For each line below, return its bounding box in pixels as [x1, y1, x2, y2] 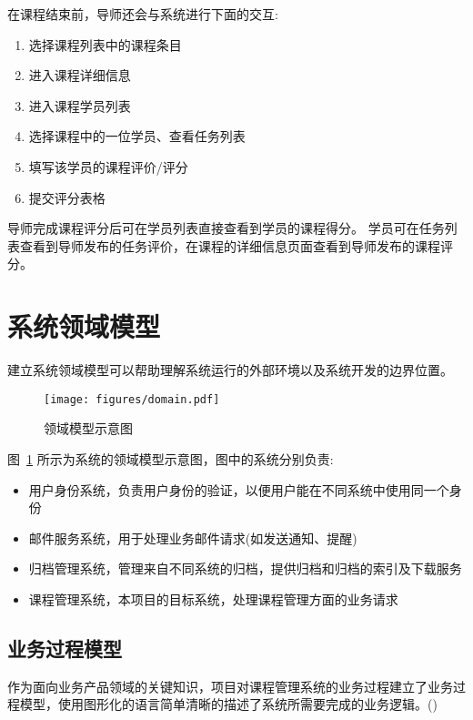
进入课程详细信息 [28, 66, 131, 85]
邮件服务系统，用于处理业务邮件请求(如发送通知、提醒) [28, 528, 357, 547]
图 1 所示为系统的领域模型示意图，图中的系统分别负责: [7, 449, 334, 468]
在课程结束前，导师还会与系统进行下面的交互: [7, 5, 278, 23]
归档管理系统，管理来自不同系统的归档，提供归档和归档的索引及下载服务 [28, 559, 462, 578]
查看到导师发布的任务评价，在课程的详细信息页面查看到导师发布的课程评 [19, 236, 453, 255]
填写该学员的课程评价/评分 [28, 157, 188, 176]
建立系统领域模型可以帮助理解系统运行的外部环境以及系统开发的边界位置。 [7, 360, 453, 380]
